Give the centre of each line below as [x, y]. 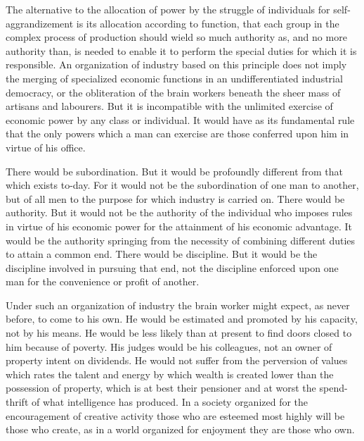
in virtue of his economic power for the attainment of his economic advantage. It [179, 226]
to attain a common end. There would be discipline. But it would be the [162, 254]
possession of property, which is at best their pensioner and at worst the [161, 388]
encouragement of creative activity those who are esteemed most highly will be [175, 415]
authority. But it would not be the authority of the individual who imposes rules [179, 212]
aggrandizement [40, 23]
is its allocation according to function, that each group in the [208, 23]
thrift [17, 402]
